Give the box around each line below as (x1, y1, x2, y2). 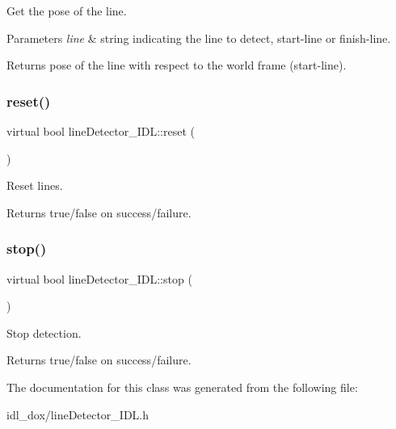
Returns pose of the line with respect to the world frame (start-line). (6, 57, 347, 74)
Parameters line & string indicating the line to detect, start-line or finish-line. (6, 29, 391, 46)
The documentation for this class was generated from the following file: (6, 378, 358, 395)
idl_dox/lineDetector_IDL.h (6, 406, 150, 423)
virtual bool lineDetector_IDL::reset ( (6, 123, 195, 139)
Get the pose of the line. (6, 2, 127, 19)
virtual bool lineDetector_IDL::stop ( (6, 270, 192, 287)
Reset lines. (6, 177, 63, 194)
